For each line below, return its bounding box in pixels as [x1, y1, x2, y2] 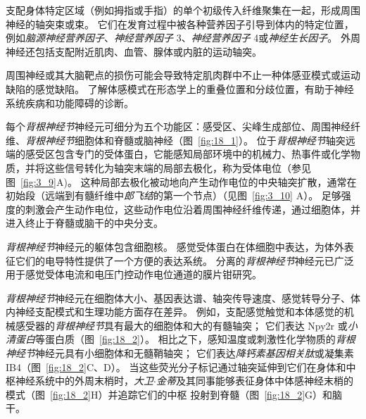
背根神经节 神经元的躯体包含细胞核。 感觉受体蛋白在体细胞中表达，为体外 [6, 239, 344, 254]
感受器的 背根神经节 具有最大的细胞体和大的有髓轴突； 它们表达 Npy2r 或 [15, 318, 348, 332]
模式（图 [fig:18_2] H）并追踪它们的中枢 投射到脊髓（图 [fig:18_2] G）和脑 [6, 387, 343, 401]
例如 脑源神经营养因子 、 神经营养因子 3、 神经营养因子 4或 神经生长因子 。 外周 [6, 30, 361, 45]
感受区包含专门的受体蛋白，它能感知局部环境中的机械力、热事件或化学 [25, 146, 351, 161]
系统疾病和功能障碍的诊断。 [6, 95, 134, 110]
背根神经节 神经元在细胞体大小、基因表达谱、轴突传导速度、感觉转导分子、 [6, 290, 351, 305]
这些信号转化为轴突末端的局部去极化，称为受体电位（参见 [44, 160, 311, 175]
